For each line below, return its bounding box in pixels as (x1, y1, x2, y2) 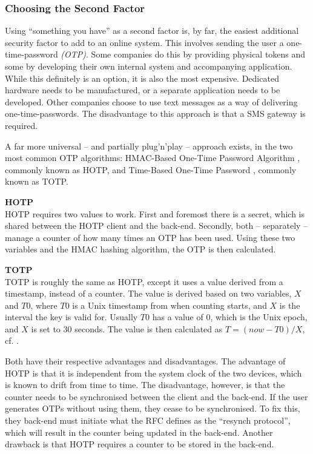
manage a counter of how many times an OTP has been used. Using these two (5, 231, 295, 243)
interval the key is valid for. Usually (5, 311, 138, 323)
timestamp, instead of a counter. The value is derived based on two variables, (5, 287, 292, 300)
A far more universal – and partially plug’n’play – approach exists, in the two (5, 139, 293, 152)
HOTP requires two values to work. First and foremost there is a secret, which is (5, 207, 305, 220)
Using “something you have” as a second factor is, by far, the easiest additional (5, 24, 299, 37)
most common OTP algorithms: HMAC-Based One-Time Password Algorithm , (5, 151, 300, 164)
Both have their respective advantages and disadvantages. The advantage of (5, 355, 286, 367)
